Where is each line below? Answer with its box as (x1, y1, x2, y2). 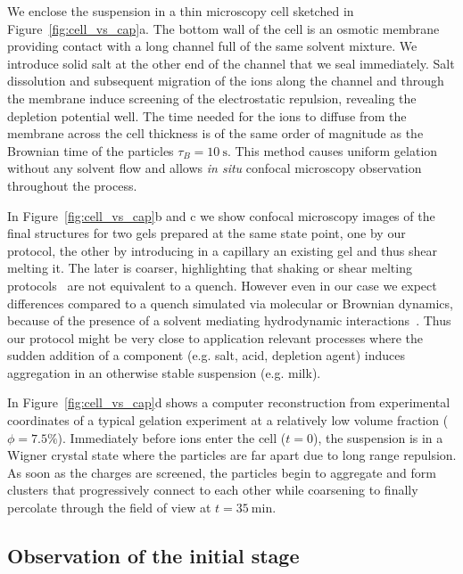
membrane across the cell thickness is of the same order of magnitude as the (7, 124, 424, 143)
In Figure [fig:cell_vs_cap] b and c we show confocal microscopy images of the (7, 206, 435, 225)
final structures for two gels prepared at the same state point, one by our (7, 224, 406, 242)
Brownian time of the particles (7, 141, 174, 160)
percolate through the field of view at (7, 498, 211, 517)
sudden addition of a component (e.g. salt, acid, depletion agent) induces (7, 346, 405, 365)
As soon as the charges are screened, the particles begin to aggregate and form (7, 463, 436, 481)
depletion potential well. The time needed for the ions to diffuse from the (7, 106, 407, 125)
